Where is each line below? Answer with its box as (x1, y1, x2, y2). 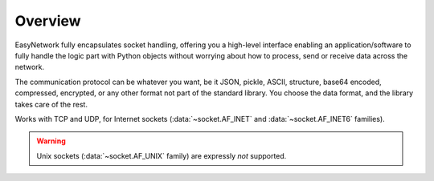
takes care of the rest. (14, 99, 88, 109)
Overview (14, 12, 81, 30)
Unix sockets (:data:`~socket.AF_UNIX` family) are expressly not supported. (36, 151, 287, 160)
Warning (36, 136, 66, 146)
